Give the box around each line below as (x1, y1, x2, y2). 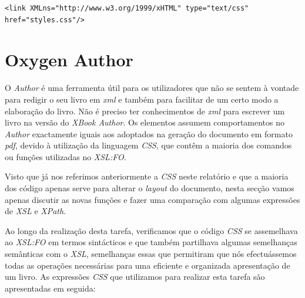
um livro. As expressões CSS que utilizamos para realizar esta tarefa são (5, 270, 265, 283)
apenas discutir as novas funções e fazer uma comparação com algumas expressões (5, 193, 300, 205)
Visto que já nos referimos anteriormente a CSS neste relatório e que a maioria (5, 170, 289, 182)
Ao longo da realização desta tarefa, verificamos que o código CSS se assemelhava (5, 224, 298, 236)
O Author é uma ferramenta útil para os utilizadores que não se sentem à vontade (5, 82, 299, 94)
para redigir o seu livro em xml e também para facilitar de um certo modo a (5, 93, 279, 105)
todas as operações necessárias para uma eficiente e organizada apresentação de (5, 259, 290, 271)
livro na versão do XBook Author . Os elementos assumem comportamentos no (5, 116, 285, 128)
